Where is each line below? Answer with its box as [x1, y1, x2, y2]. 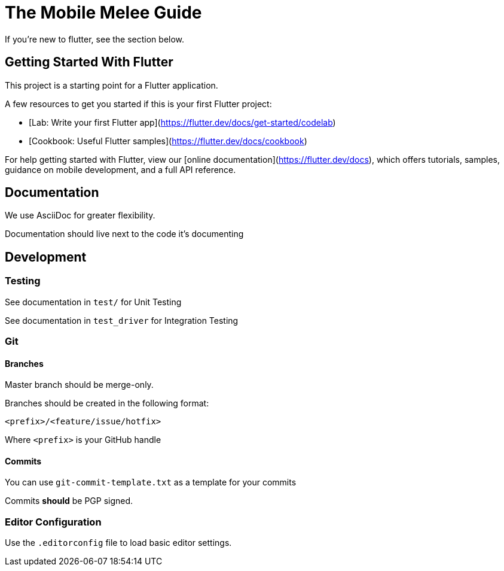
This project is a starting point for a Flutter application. [5, 80, 218, 90]
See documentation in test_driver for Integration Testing [5, 315, 239, 326]
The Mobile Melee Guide [5, 2, 202, 23]
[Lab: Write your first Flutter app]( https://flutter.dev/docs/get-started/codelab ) [29, 117, 336, 127]
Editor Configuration [5, 515, 102, 528]
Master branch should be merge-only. [5, 379, 154, 390]
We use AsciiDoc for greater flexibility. [5, 210, 155, 221]
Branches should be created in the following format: [5, 398, 209, 409]
